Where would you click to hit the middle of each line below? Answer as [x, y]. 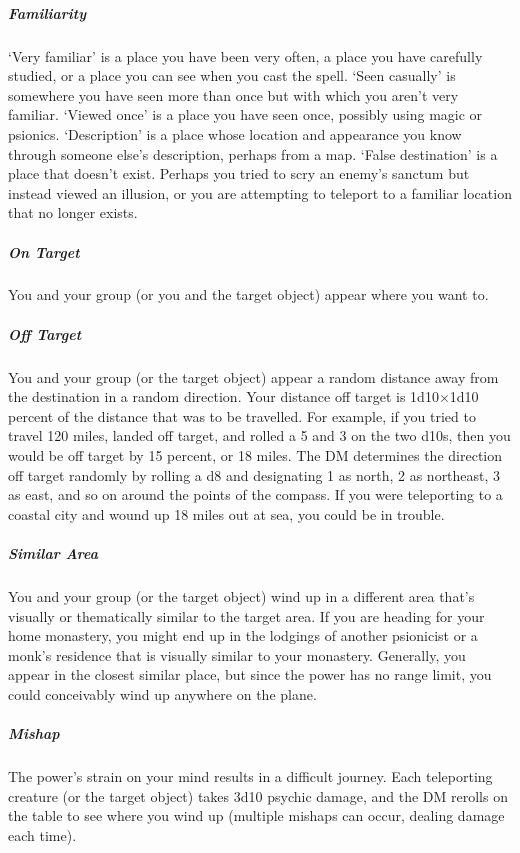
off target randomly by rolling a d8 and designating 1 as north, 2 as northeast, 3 [254, 474]
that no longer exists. [73, 212]
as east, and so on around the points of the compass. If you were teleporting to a [255, 494]
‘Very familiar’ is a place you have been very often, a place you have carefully [245, 55]
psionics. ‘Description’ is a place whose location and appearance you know [235, 133]
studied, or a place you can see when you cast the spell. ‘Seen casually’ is [232, 75]
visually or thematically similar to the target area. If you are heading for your [246, 615]
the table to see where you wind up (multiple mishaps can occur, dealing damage [256, 815]
